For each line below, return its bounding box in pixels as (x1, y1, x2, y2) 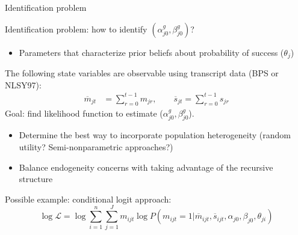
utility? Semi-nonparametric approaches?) (19, 140, 173, 153)
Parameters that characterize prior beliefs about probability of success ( (19, 46, 284, 58)
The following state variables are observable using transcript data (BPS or (5, 67, 279, 79)
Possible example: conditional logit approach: (5, 192, 172, 205)
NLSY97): (5, 78, 42, 91)
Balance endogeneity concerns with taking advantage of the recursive (19, 160, 273, 173)
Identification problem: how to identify (5, 22, 147, 35)
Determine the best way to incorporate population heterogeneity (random (19, 129, 291, 141)
